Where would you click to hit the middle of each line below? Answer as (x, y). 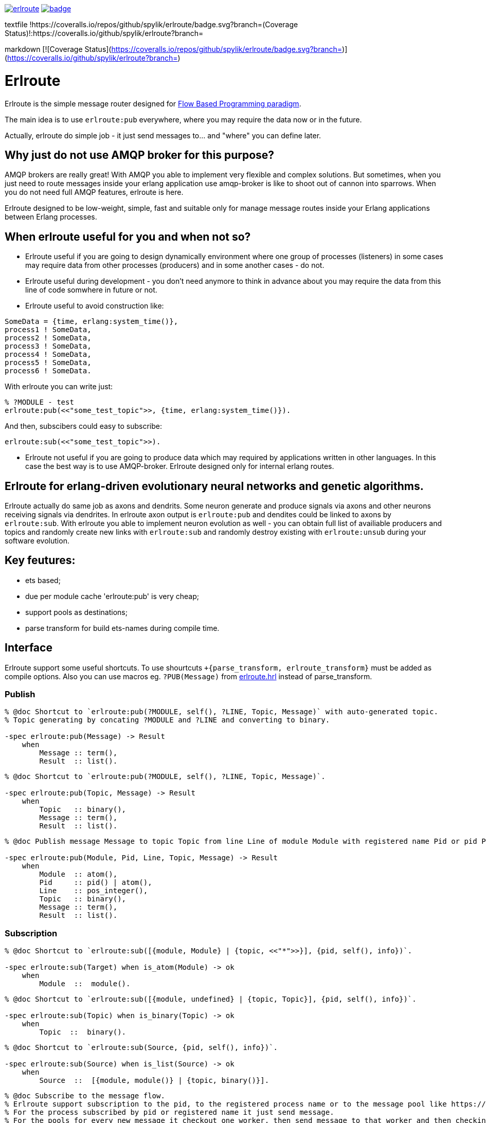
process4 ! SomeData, (48, 355)
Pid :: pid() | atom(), (96, 883)
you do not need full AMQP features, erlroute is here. (94, 192)
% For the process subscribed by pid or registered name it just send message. (169, 1112)
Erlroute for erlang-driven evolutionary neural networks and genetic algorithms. (214, 486)
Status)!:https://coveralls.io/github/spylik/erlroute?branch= (104, 33)
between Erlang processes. (51, 217)
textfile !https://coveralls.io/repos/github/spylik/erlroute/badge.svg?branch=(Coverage (151, 24)
